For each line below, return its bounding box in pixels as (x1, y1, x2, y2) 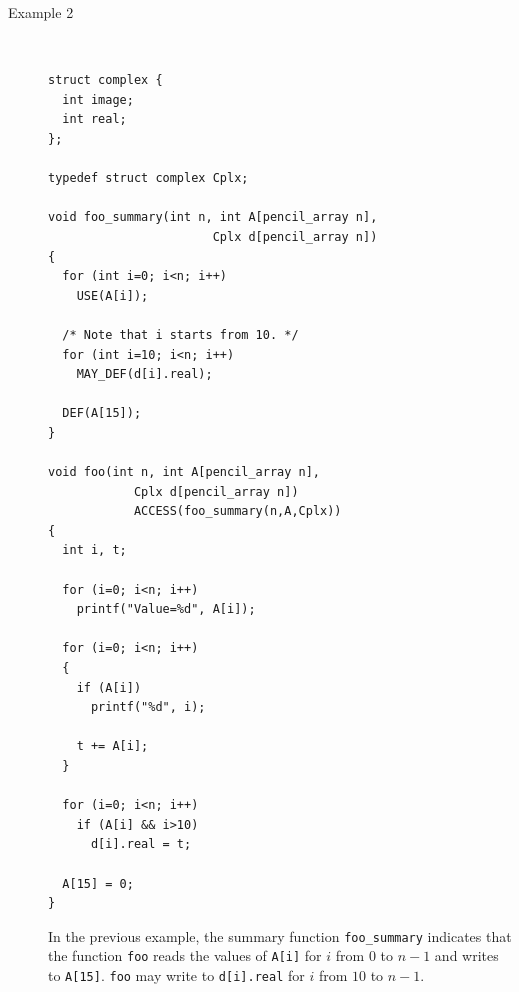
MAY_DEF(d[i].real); (76, 367, 213, 382)
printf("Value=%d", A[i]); (76, 602, 256, 617)
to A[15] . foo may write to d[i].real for (48, 965, 305, 986)
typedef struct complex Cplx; (48, 171, 249, 186)
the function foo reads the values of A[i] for (48, 945, 322, 966)
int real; (62, 112, 127, 127)
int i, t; (62, 543, 127, 558)
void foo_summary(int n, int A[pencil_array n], (48, 210, 378, 225)
